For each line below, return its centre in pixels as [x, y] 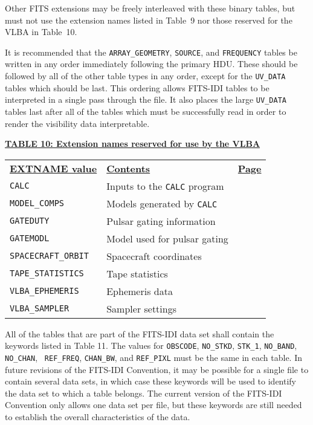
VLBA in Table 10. [41, 32]
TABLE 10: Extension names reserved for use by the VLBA [133, 144]
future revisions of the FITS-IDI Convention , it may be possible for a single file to [157, 369]
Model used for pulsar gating [167, 238]
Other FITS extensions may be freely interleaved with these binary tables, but [150, 8]
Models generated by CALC [162, 203]
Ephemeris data [140, 291]
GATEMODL [30, 238]
